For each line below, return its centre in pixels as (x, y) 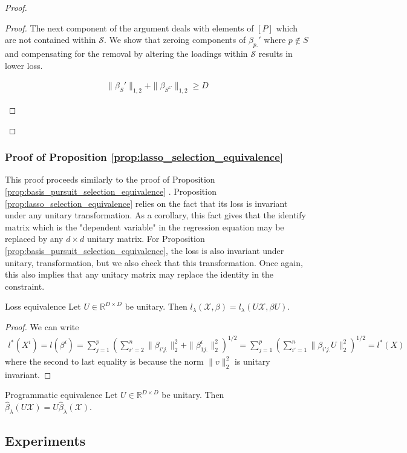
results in (275, 53)
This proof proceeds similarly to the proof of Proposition (110, 179)
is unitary (252, 361)
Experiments (45, 441)
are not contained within (50, 40)
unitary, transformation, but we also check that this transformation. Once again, (154, 262)
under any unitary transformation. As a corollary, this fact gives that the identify (155, 215)
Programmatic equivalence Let (61, 395)
